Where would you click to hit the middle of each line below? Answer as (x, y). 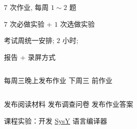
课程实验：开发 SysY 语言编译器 (56, 120)
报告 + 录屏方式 (30, 57)
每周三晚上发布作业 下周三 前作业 (58, 80)
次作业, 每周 (29, 7)
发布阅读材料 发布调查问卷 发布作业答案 (69, 104)
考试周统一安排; (29, 40)
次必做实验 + (31, 23)
